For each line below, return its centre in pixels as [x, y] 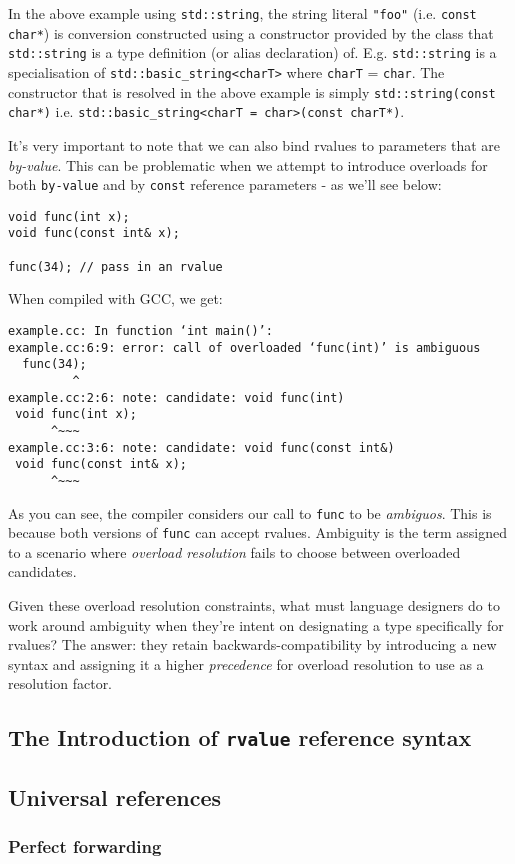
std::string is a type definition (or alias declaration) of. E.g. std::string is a [252, 52]
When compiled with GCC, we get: [115, 298]
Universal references [115, 796]
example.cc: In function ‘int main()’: [140, 331]
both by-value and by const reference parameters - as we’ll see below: [225, 184]
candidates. [42, 571]
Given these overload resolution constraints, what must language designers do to [254, 605]
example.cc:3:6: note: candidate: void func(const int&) [201, 447]
